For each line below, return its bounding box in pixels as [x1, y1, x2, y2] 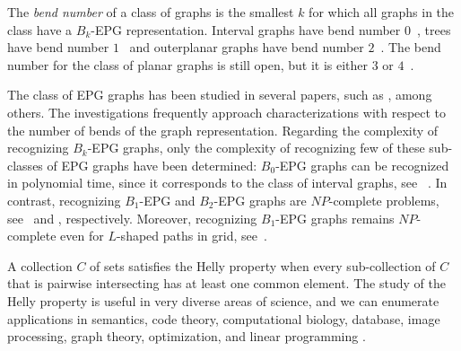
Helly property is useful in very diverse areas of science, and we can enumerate [7, 291, 439, 310]
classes [7, 155, 43, 174]
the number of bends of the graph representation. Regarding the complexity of [7, 120, 439, 139]
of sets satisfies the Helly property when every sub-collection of [90, 256, 436, 275]
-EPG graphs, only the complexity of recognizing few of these [87, 138, 425, 157]
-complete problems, [328, 190, 439, 209]
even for [60, 226, 104, 245]
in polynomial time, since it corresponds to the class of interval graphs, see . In [7, 173, 448, 192]
